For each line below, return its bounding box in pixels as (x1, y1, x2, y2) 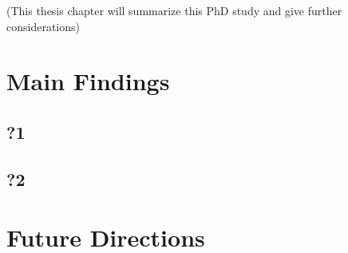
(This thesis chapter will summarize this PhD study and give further (6, 2, 342, 18)
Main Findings (6, 65, 170, 97)
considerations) (6, 18, 80, 34)
